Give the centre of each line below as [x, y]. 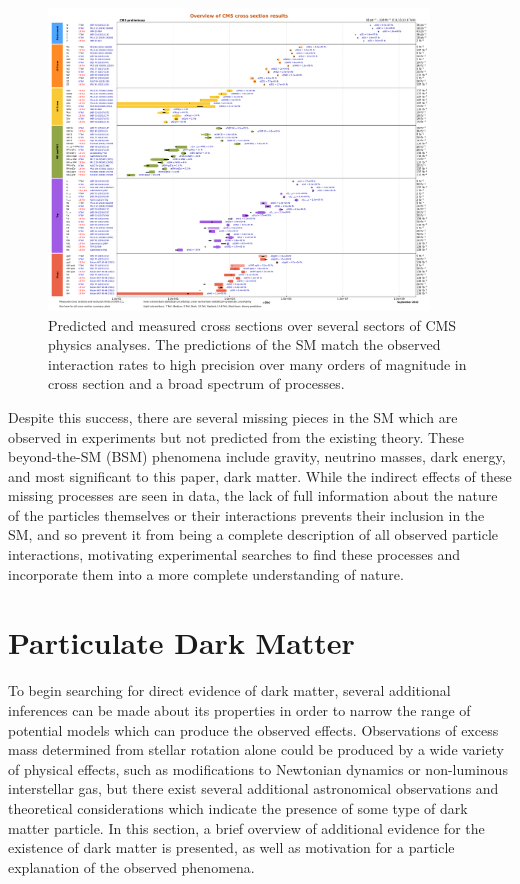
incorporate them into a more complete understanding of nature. [206, 573]
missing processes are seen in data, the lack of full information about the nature [253, 495]
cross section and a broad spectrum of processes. [196, 383]
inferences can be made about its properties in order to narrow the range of [239, 709]
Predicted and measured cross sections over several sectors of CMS [252, 324]
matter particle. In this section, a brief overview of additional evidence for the [246, 827]
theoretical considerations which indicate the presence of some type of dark [238, 807]
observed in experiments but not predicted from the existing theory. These [236, 436]
